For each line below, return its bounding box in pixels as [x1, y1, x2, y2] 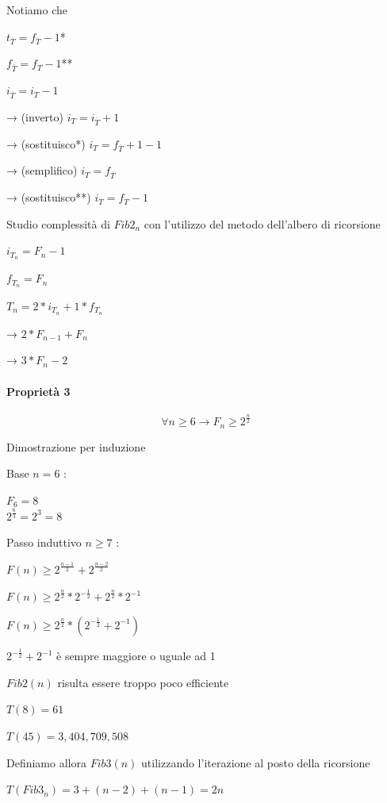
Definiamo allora [6, 754, 86, 770]
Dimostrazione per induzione [6, 438, 146, 455]
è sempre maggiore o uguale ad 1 [56, 647, 216, 664]
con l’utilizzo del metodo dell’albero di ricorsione [144, 215, 381, 232]
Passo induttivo [6, 534, 82, 551]
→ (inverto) [6, 108, 63, 125]
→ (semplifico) [6, 162, 78, 179]
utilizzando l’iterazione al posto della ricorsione [141, 754, 370, 770]
